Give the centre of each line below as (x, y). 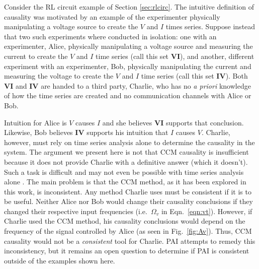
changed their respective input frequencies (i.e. (76, 211)
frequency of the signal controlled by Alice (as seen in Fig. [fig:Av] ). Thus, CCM (128, 231)
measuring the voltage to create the (59, 76)
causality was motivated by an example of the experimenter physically (112, 16)
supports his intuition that (127, 132)
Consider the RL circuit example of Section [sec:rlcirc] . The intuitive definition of (129, 7)
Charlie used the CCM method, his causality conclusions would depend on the (125, 221)
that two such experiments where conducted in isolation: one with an (110, 36)
